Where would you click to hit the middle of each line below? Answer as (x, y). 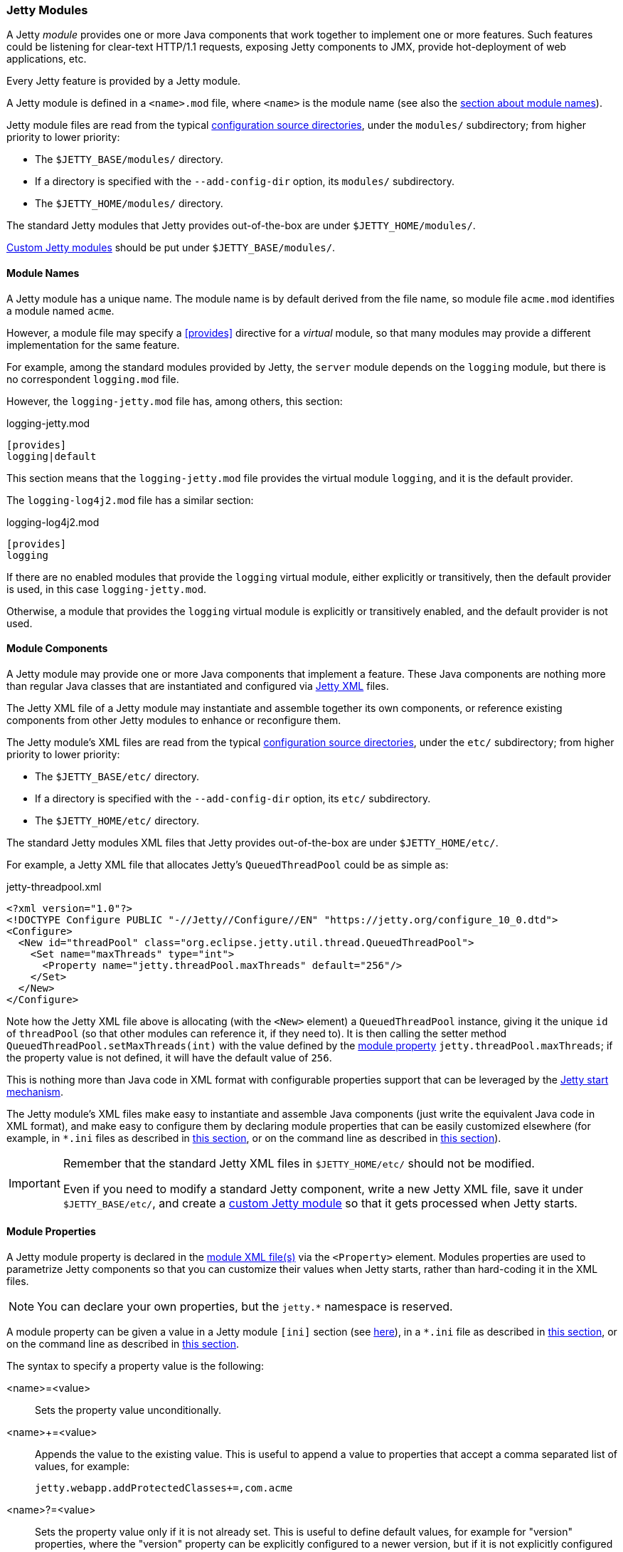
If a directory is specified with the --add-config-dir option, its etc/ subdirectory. (233, 798)
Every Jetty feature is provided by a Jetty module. (124, 81)
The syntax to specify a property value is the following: (135, 1366)
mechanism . (35, 1091)
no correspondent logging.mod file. (93, 379)
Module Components (57, 649)
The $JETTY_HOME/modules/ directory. (129, 204)
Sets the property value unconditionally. (128, 1410)
